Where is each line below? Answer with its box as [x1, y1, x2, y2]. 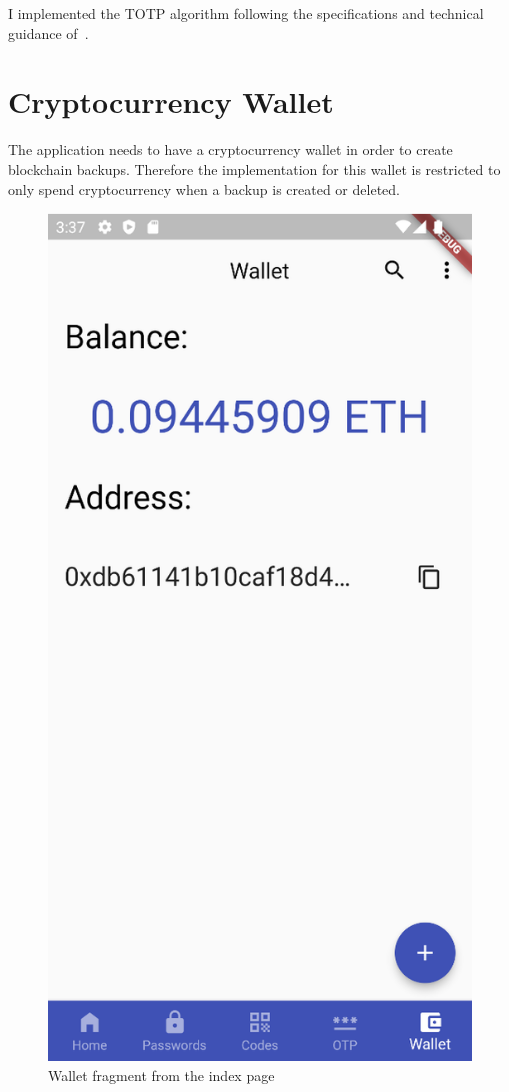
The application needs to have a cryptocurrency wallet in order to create [8, 139, 453, 160]
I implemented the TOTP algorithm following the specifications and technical [8, 3, 484, 23]
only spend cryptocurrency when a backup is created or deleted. [8, 178, 400, 199]
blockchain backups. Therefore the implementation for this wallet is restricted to [8, 158, 501, 179]
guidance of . [8, 22, 89, 43]
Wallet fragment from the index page [48, 1064, 275, 1085]
